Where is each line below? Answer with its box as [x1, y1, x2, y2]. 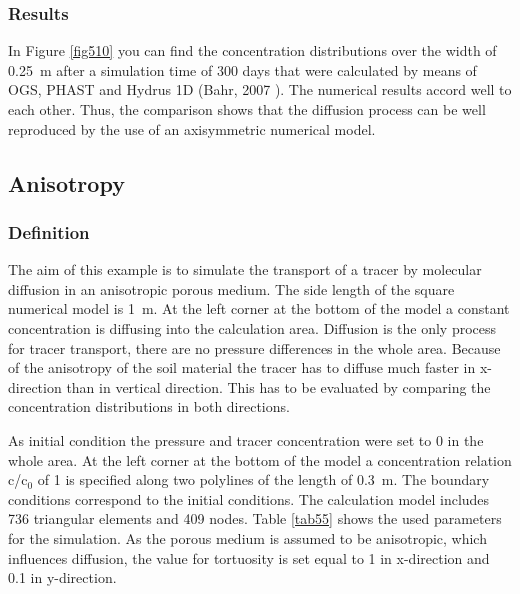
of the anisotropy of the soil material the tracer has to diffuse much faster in [8, 357, 476, 378]
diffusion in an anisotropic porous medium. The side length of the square [8, 278, 455, 299]
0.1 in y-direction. [8, 567, 117, 588]
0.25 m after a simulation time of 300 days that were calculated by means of [8, 59, 477, 80]
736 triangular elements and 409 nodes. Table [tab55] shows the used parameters [8, 508, 502, 529]
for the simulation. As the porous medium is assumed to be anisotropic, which [8, 527, 487, 548]
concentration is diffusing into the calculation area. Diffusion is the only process [8, 317, 497, 338]
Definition [8, 219, 90, 244]
